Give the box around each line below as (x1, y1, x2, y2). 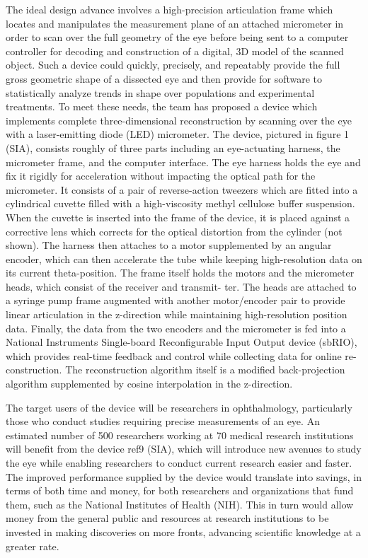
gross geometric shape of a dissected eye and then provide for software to (6, 71, 323, 86)
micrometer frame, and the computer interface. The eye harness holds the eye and (6, 154, 361, 169)
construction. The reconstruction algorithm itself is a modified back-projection (6, 362, 345, 377)
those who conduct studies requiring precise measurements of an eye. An (6, 414, 320, 429)
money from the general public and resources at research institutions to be (6, 511, 329, 525)
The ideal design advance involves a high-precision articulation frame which (6, 2, 333, 16)
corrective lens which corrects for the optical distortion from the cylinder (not (6, 223, 343, 238)
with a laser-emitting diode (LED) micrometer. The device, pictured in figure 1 (6, 127, 350, 141)
